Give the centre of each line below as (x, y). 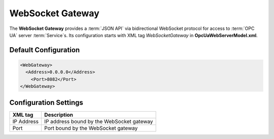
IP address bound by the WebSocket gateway (98, 121)
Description (59, 115)
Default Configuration (45, 50)
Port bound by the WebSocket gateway (91, 128)
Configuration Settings (46, 102)
